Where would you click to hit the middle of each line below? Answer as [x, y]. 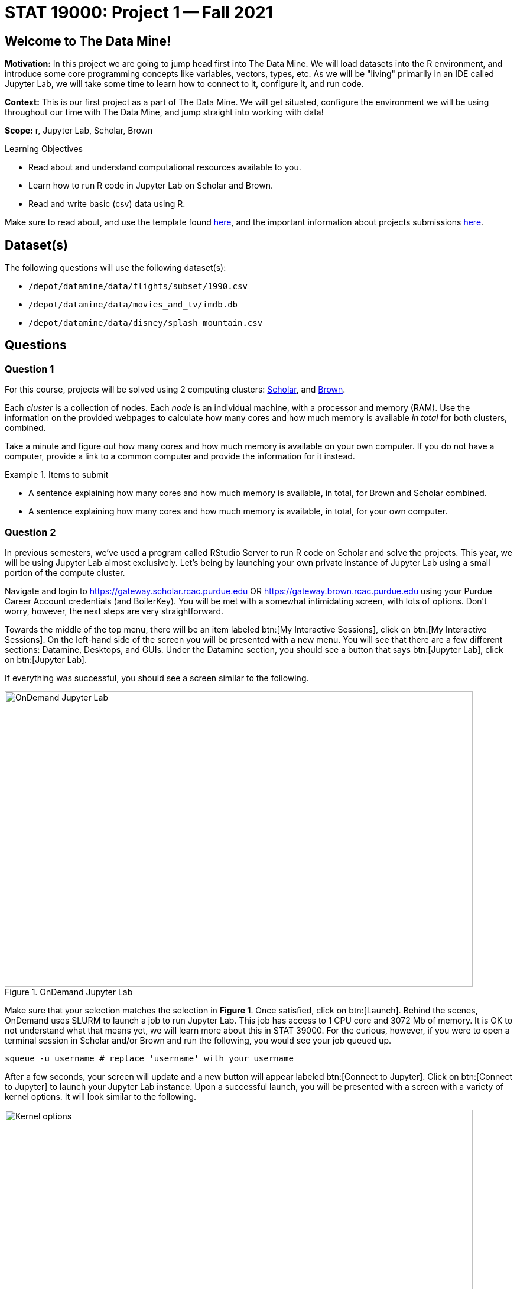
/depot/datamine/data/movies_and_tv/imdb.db [133, 305]
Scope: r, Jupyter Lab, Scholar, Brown [79, 131]
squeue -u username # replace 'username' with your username [149, 1058]
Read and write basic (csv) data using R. [107, 204]
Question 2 [30, 532]
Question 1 [30, 369]
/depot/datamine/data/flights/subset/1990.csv [138, 286]
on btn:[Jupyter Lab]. [46, 659]
